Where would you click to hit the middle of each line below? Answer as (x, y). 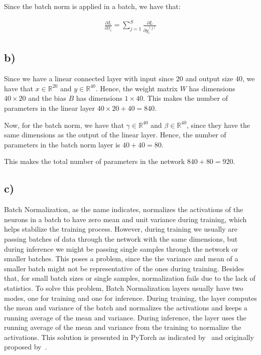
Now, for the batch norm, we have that (64, 125)
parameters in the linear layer (50, 108)
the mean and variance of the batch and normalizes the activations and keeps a (126, 308)
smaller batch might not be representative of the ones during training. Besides (124, 268)
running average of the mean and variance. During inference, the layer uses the (125, 317)
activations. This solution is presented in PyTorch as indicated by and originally (129, 337)
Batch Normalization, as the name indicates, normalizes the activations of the (124, 209)
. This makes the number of (185, 98)
